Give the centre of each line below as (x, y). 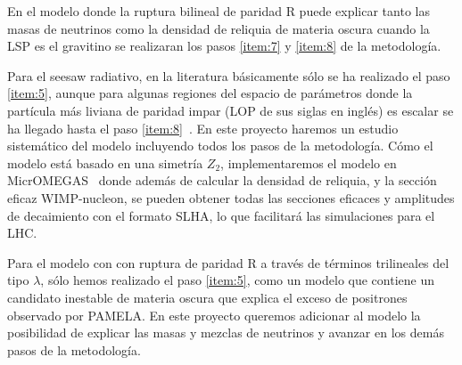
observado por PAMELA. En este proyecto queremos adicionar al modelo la (214, 315)
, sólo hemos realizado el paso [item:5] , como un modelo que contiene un (238, 280)
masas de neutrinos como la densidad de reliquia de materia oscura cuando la (219, 28)
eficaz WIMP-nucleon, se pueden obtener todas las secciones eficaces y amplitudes (231, 197)
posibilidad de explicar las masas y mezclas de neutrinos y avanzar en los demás (226, 333)
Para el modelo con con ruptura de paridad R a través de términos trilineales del (228, 262)
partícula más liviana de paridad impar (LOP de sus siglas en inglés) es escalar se (231, 110)
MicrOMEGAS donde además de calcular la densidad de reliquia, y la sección (222, 180)
